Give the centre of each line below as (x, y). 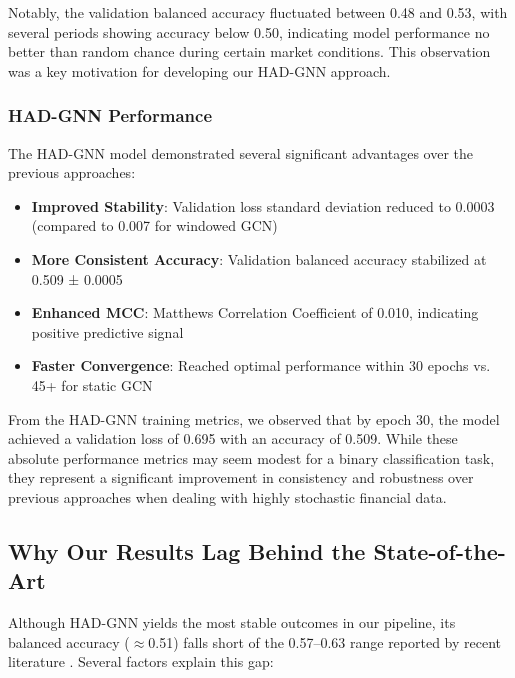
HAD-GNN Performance (110, 115)
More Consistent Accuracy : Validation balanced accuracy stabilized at (259, 258)
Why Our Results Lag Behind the (187, 550)
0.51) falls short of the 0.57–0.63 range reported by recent (325, 641)
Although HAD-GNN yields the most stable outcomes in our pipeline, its (232, 622)
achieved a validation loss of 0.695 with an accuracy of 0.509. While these (233, 438)
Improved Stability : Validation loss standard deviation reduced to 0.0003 (263, 205)
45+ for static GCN (92, 384)
